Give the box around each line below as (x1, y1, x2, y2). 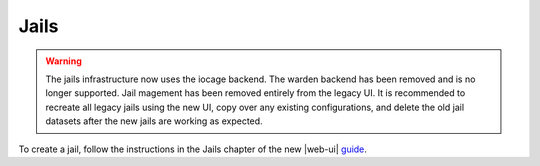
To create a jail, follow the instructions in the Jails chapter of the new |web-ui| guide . (18, 143, 367, 155)
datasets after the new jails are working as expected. (45, 115, 264, 127)
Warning (45, 55, 82, 67)
